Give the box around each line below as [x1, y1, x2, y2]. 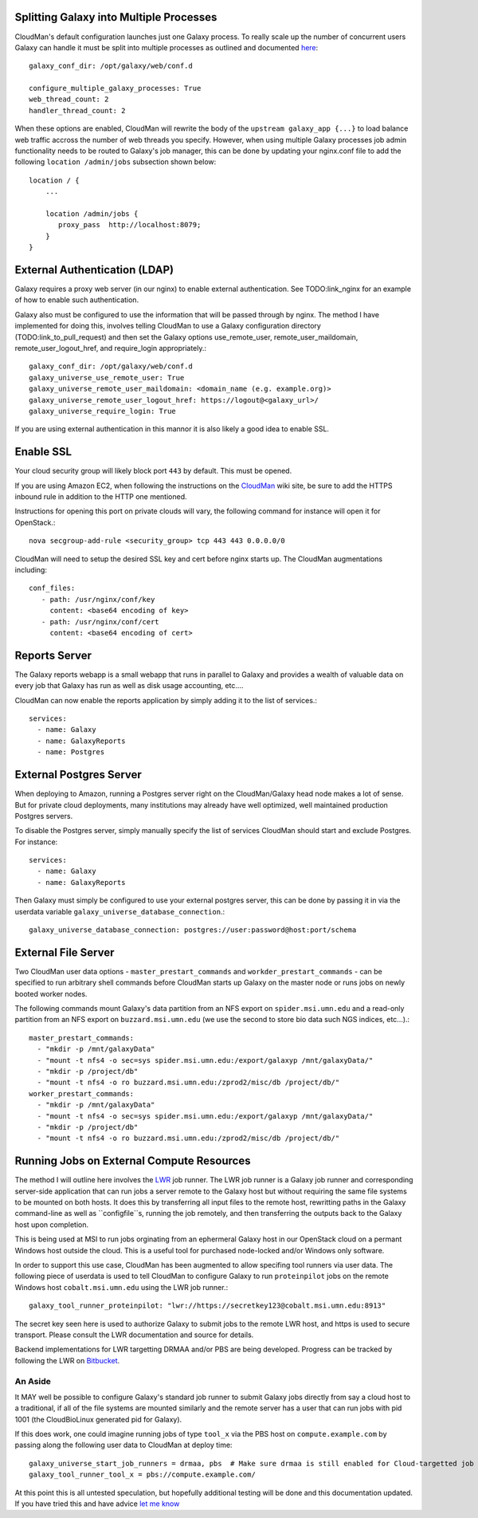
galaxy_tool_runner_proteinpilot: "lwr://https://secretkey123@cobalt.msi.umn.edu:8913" [29, 1301, 386, 1311]
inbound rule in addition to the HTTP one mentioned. [14, 492, 187, 501]
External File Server [14, 946, 115, 959]
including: [14, 565, 48, 574]
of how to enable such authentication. [14, 295, 139, 305]
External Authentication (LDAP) [14, 263, 174, 277]
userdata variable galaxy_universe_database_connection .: [14, 906, 225, 916]
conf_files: [29, 584, 76, 593]
